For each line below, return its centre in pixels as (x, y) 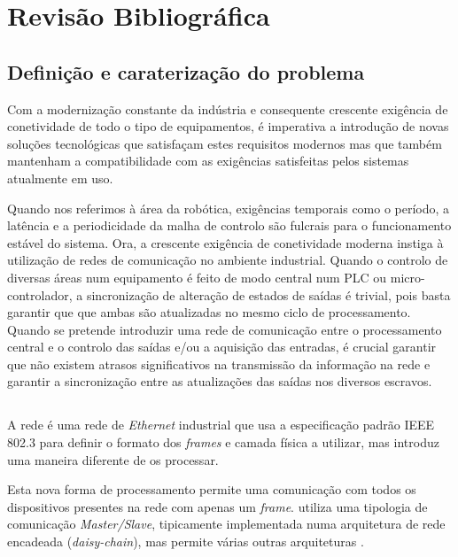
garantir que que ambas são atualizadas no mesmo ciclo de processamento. (209, 312)
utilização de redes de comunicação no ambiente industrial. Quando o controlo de (228, 260)
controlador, (40, 294)
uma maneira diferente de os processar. (113, 459)
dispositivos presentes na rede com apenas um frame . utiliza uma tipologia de (217, 506)
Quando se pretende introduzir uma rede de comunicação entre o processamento (225, 329)
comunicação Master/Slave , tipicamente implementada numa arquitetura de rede (226, 524)
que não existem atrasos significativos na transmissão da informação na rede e (219, 364)
